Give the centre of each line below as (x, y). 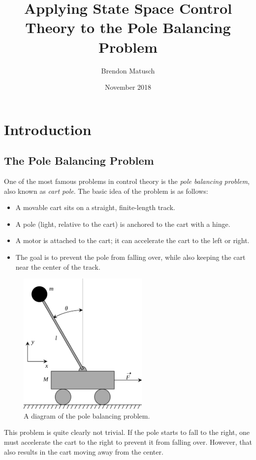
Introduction (48, 129)
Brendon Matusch (128, 70)
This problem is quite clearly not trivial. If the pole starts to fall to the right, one (127, 432)
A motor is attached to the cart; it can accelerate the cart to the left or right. (132, 240)
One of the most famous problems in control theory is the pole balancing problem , (127, 181)
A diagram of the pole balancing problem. (87, 415)
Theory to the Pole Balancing (128, 27)
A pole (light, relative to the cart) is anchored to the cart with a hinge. (123, 224)
